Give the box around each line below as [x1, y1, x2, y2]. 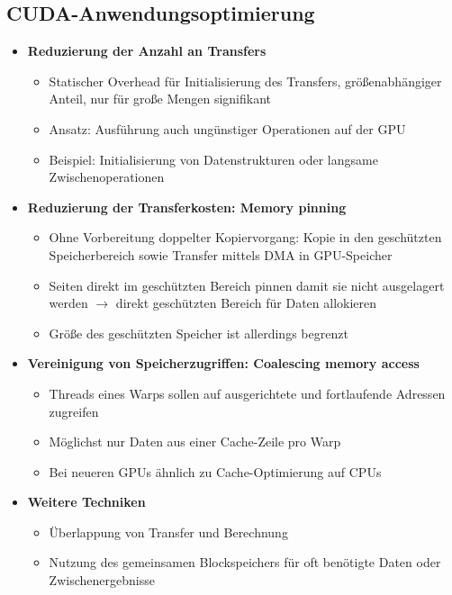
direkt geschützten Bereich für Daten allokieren [115, 293, 377, 312]
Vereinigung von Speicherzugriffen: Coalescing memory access [27, 354, 420, 373]
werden [49, 293, 88, 312]
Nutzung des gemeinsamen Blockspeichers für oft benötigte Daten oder [49, 553, 441, 572]
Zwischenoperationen [49, 167, 165, 186]
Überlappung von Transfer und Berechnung [49, 522, 288, 541]
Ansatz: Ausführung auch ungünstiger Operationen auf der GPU [49, 119, 406, 138]
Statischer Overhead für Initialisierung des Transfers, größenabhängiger [49, 71, 442, 90]
